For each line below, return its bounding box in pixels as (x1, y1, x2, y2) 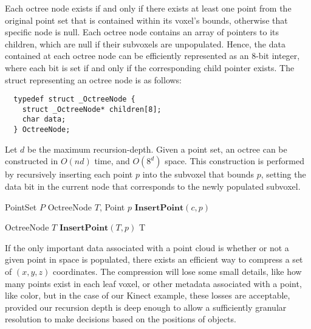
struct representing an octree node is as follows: (5, 73, 182, 86)
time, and (94, 154, 130, 167)
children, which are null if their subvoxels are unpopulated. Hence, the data (5, 37, 285, 50)
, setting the (261, 168, 306, 181)
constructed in (5, 154, 58, 167)
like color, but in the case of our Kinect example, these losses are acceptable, (5, 289, 290, 302)
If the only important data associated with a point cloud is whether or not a (5, 241, 289, 254)
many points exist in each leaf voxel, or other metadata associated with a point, (5, 277, 302, 289)
